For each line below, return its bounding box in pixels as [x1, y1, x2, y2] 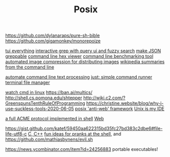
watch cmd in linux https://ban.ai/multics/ [5, 89, 93, 96]
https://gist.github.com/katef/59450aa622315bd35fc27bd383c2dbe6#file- [5, 125, 163, 131]
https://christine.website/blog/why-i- [86, 100, 164, 106]
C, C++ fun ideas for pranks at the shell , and [28, 131, 122, 137]
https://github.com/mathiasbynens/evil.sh [5, 137, 93, 143]
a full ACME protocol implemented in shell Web [5, 116, 104, 122]
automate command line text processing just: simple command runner [5, 74, 153, 80]
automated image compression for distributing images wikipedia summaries [5, 59, 165, 65]
